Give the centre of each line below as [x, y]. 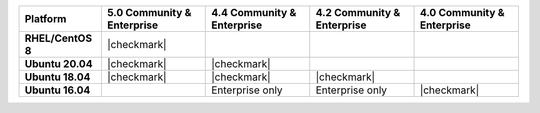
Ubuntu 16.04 [57, 90]
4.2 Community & [358, 12]
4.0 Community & [462, 12]
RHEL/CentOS [58, 38]
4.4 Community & [254, 12]
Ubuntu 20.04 [58, 63]
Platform [45, 18]
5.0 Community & [149, 12]
